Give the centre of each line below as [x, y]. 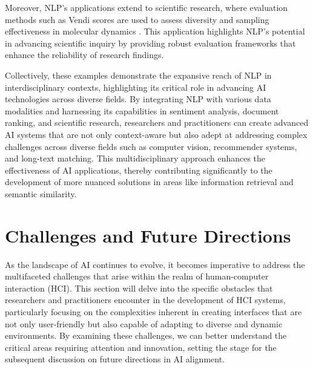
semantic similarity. [41, 193]
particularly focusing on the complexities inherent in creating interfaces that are [153, 312]
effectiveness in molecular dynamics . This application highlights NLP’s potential [155, 31]
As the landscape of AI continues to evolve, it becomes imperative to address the [155, 264]
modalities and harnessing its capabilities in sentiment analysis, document [142, 110]
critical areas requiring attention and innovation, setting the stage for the [141, 347]
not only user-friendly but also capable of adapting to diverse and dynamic [144, 323]
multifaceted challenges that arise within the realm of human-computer [137, 276]
